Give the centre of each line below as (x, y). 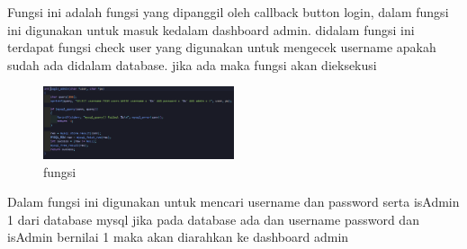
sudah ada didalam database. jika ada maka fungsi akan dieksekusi (192, 64)
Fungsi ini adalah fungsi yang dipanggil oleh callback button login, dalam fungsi (228, 12)
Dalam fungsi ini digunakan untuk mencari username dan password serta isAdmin (233, 202)
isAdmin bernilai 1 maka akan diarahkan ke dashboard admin (178, 237)
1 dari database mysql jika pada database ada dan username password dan (213, 219)
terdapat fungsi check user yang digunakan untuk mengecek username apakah (222, 47)
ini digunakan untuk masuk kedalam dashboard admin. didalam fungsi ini (211, 29)
